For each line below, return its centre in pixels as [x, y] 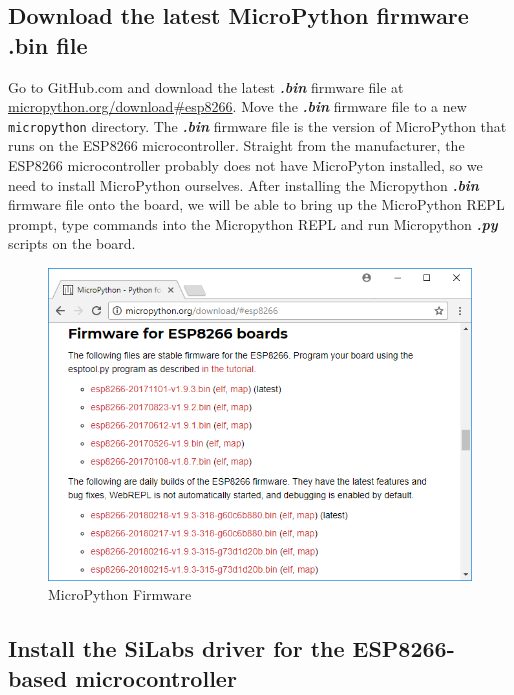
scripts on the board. [72, 243]
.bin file [48, 44]
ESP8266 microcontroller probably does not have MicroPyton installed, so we [245, 165]
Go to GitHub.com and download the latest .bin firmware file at [206, 86]
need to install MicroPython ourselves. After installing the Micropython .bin [243, 184]
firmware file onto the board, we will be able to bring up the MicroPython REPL [256, 204]
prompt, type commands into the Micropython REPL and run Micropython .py [253, 223]
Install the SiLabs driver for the [176, 648]
